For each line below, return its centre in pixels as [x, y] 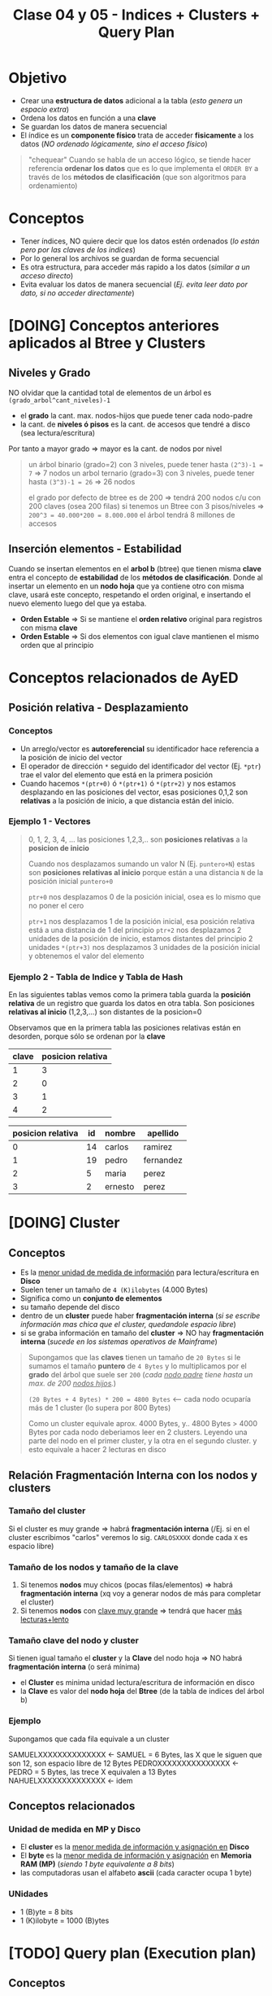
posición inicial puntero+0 [71, 881]
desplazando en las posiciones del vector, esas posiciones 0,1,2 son [134, 792]
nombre [120, 1133]
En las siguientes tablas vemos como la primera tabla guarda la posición [130, 995]
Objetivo [38, 78]
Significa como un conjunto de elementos [91, 1298]
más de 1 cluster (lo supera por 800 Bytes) [99, 1408]
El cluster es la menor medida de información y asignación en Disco [135, 1847]
